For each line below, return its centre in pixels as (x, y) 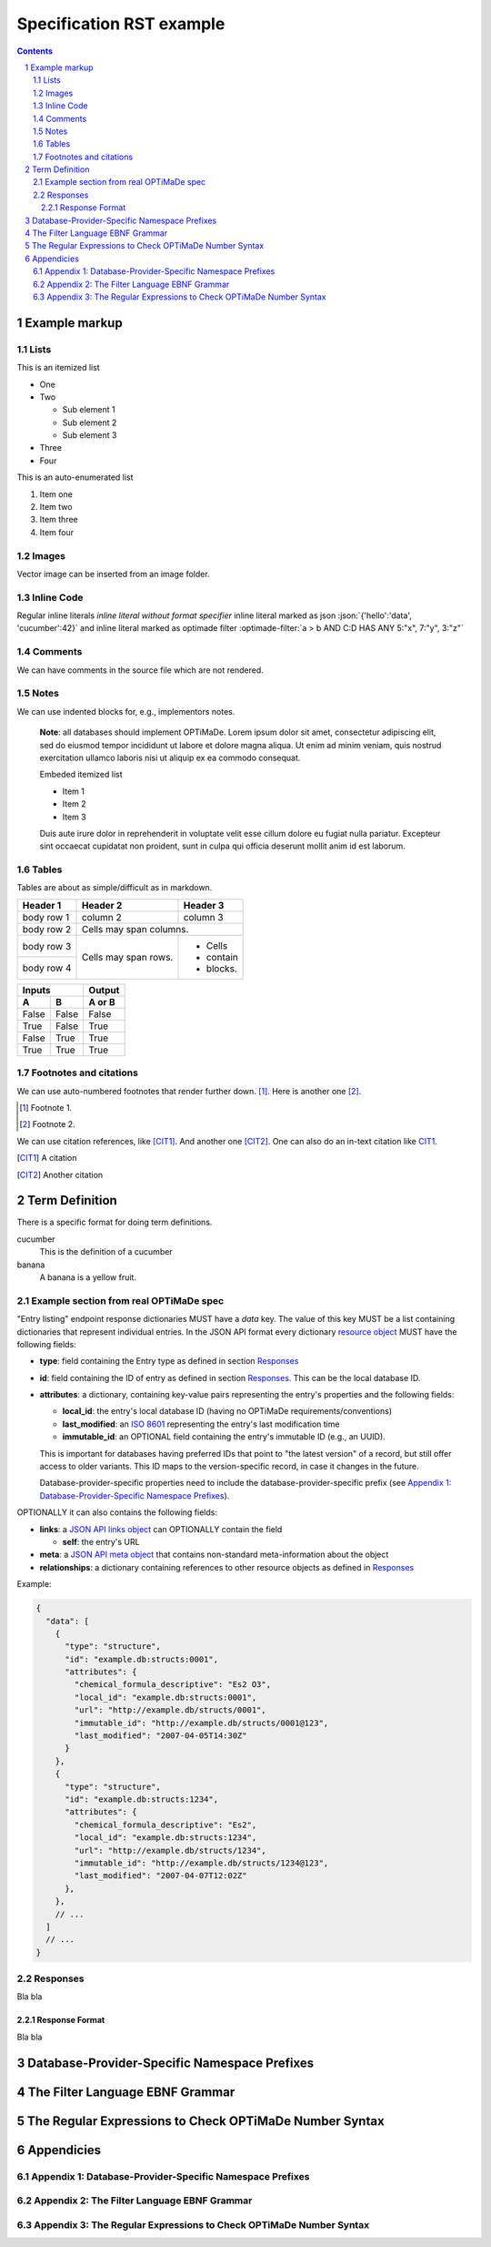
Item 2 (74, 804)
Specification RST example (121, 24)
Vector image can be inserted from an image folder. (113, 574)
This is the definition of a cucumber (106, 1252)
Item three (59, 520)
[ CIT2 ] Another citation (60, 1174)
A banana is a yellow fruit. (88, 1277)
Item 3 (74, 817)
